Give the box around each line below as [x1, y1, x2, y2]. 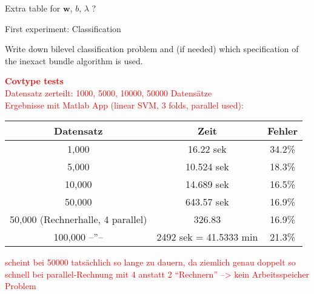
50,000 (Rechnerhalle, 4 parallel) [10, 212, 147, 227]
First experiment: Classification [5, 22, 121, 35]
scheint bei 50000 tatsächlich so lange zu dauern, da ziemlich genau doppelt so [5, 256, 296, 269]
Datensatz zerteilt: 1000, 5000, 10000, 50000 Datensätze [5, 86, 212, 99]
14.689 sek [185, 177, 229, 192]
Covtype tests [5, 75, 64, 87]
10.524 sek [185, 159, 229, 174]
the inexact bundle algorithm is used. [5, 54, 143, 67]
